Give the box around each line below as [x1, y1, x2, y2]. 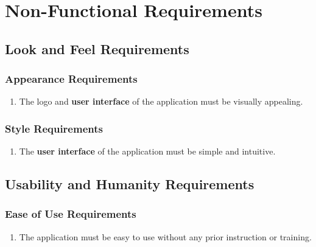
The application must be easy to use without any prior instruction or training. [19, 230, 312, 243]
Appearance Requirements [5, 71, 138, 86]
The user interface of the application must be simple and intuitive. [19, 145, 276, 158]
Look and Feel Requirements [5, 39, 189, 58]
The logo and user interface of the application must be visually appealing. [19, 95, 303, 108]
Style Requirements [5, 120, 103, 136]
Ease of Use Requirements [5, 206, 136, 221]
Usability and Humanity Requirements [5, 175, 255, 193]
